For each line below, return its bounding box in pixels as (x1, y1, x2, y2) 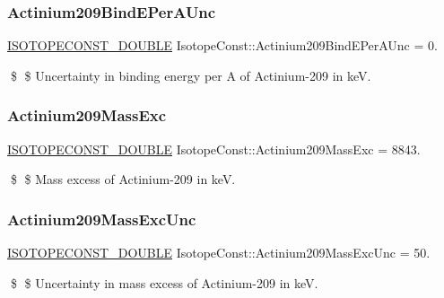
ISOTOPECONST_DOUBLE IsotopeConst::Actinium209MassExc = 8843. (7, 139, 421, 158)
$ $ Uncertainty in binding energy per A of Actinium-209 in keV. (10, 66, 371, 84)
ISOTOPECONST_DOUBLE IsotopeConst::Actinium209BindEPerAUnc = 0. (7, 36, 438, 55)
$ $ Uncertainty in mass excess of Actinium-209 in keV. (10, 273, 318, 292)
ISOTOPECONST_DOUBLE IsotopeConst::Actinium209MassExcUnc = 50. (7, 243, 431, 262)
